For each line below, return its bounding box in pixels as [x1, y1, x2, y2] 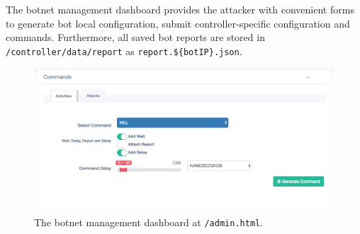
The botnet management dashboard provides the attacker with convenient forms [6, 2, 354, 16]
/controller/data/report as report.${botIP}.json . [6, 43, 242, 58]
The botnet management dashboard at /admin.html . [34, 214, 264, 229]
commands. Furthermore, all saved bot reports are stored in [6, 30, 265, 45]
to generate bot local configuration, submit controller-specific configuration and [6, 16, 350, 30]
